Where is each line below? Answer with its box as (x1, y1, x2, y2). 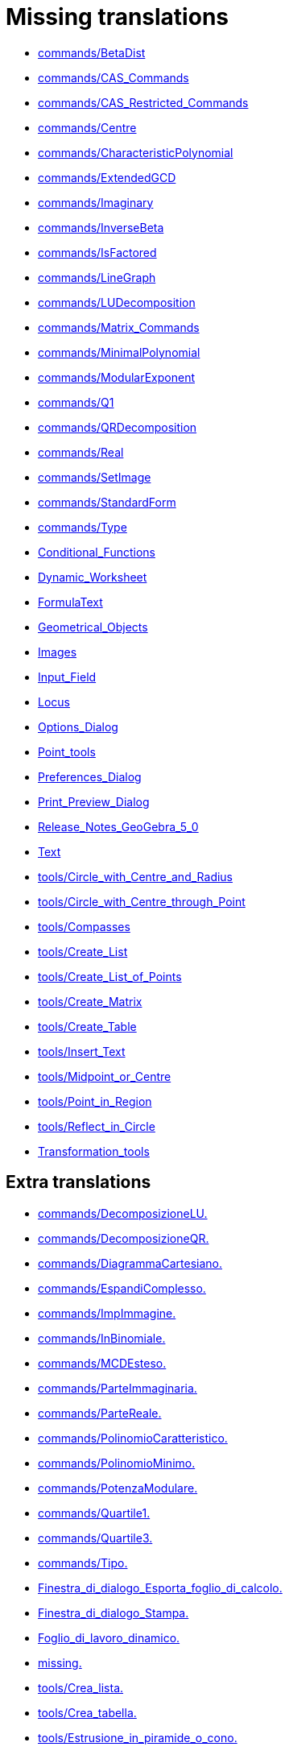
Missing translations (6, 3, 229, 31)
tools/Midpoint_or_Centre (38, 1069, 171, 1083)
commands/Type (38, 520, 127, 534)
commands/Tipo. (38, 1555, 128, 1570)
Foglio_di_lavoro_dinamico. (38, 1630, 180, 1645)
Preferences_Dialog (38, 769, 142, 784)
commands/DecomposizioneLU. (38, 1206, 208, 1220)
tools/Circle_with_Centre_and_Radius (38, 869, 233, 884)
